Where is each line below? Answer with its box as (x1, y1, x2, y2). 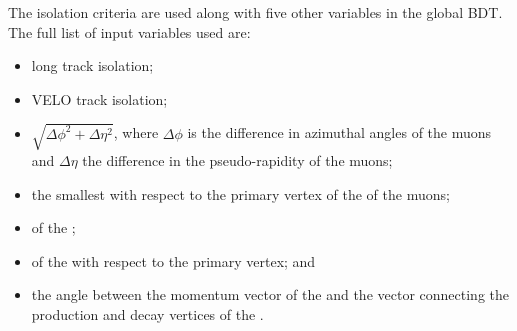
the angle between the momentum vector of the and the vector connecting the (31, 284, 509, 305)
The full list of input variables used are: (8, 21, 251, 42)
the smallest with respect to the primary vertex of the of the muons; (31, 183, 450, 204)
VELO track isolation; (31, 88, 168, 109)
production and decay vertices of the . (31, 303, 264, 324)
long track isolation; (31, 55, 154, 76)
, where (113, 122, 159, 143)
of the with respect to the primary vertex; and (31, 250, 316, 271)
